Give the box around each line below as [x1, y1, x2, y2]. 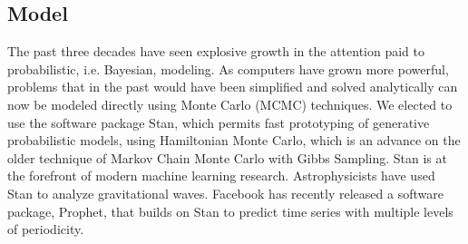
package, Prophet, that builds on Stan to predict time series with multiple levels [7, 201, 453, 220]
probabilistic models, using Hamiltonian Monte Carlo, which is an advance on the [7, 131, 461, 150]
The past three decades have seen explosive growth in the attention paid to [7, 42, 425, 61]
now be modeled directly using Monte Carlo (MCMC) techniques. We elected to [7, 94, 453, 113]
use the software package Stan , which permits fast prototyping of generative [7, 112, 430, 132]
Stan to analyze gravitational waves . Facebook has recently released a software [7, 183, 444, 202]
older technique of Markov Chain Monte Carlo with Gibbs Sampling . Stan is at [7, 148, 447, 167]
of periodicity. [7, 220, 84, 239]
